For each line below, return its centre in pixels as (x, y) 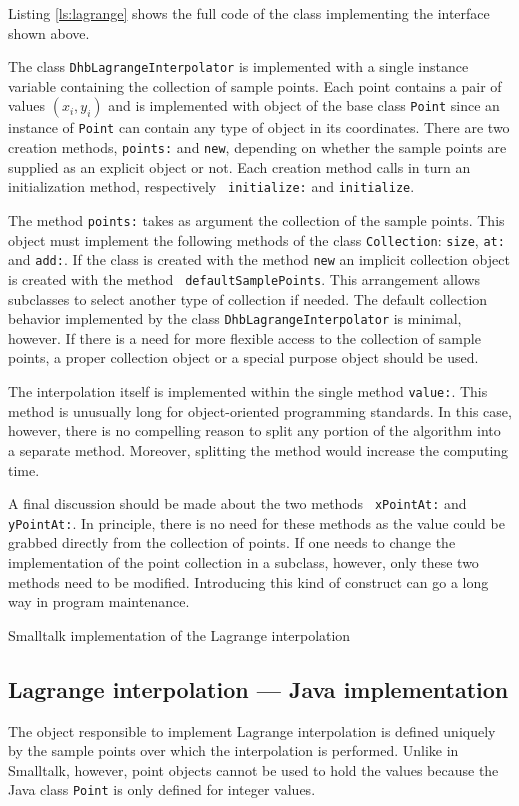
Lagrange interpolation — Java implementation (258, 688)
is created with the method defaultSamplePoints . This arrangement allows (244, 278)
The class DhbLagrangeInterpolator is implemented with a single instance (238, 66)
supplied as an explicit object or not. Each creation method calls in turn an (239, 166)
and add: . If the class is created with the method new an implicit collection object (259, 259)
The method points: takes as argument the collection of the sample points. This (256, 220)
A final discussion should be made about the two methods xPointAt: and (237, 503)
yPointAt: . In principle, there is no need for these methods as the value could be (256, 522)
